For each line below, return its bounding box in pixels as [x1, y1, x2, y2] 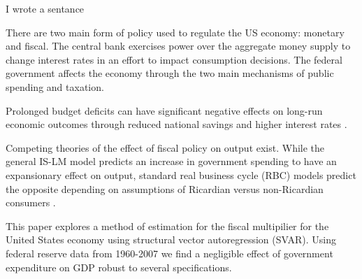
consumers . [6, 195, 56, 210]
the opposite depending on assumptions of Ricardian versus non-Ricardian [6, 181, 324, 196]
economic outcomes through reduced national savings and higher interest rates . [6, 117, 347, 131]
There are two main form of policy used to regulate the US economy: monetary [6, 24, 345, 39]
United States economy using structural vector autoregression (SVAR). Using [6, 232, 336, 247]
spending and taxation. [6, 79, 104, 94]
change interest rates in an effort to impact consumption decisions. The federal [6, 52, 342, 66]
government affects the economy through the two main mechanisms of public [6, 66, 334, 80]
